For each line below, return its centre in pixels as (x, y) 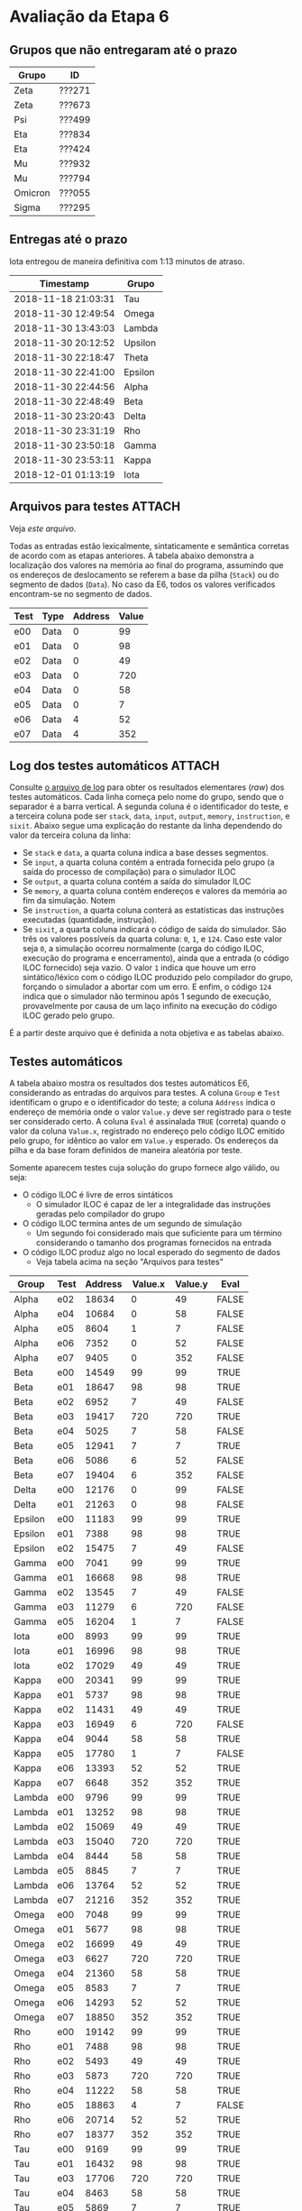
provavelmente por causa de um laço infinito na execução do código (150, 1006)
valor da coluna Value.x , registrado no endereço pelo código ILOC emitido (147, 1131)
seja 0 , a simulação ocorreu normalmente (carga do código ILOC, (143, 949)
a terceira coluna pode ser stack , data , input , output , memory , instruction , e (150, 816)
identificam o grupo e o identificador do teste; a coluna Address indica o (142, 1103)
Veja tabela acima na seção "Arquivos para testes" (129, 1262)
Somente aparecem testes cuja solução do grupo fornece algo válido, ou (145, 1168)
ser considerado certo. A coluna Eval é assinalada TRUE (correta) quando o (148, 1122)
